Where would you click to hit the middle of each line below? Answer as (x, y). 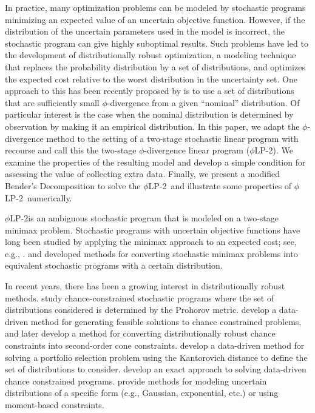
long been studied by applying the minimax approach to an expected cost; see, (151, 242)
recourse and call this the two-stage (71, 150)
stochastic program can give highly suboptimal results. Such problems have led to (157, 43)
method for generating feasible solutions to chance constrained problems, (166, 321)
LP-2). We (274, 150)
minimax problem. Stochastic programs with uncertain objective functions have (153, 230)
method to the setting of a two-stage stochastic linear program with (172, 138)
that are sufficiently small (52, 102)
